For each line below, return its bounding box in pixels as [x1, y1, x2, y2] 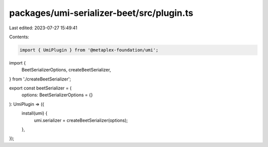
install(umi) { [21, 110, 48, 116]
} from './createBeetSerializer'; [9, 76, 71, 82]
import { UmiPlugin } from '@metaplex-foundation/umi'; [19, 47, 159, 53]
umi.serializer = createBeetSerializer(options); [34, 117, 128, 123]
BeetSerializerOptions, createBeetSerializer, [21, 67, 111, 73]
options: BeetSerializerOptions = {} [21, 92, 93, 98]
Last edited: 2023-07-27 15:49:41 [9, 25, 78, 31]
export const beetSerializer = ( [9, 85, 72, 91]
